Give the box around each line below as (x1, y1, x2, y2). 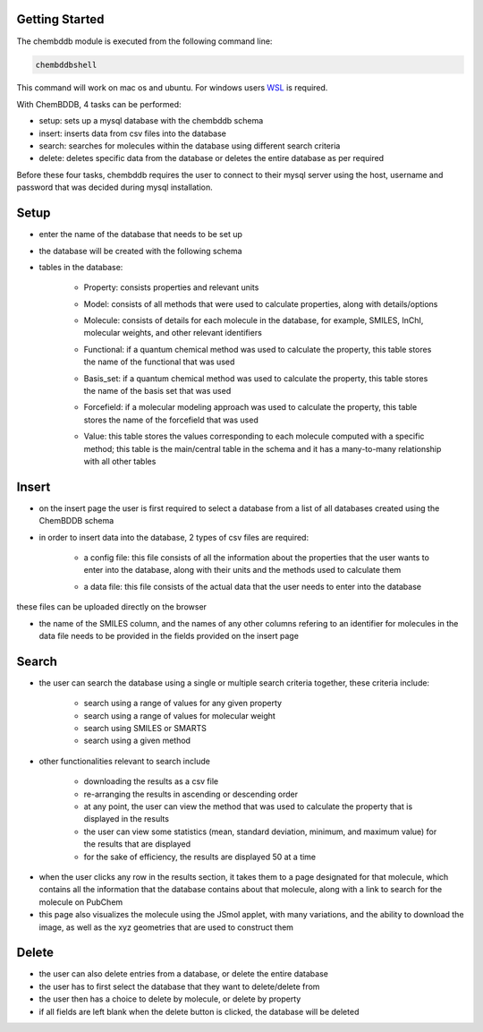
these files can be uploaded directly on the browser (16, 601, 208, 612)
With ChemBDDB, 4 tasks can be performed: (16, 98, 182, 109)
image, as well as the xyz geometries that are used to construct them (38, 922, 294, 933)
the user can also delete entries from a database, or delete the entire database (38, 968, 328, 979)
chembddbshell (35, 59, 97, 70)
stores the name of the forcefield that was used (83, 414, 258, 425)
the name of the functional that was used (83, 356, 235, 367)
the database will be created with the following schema (38, 245, 242, 256)
